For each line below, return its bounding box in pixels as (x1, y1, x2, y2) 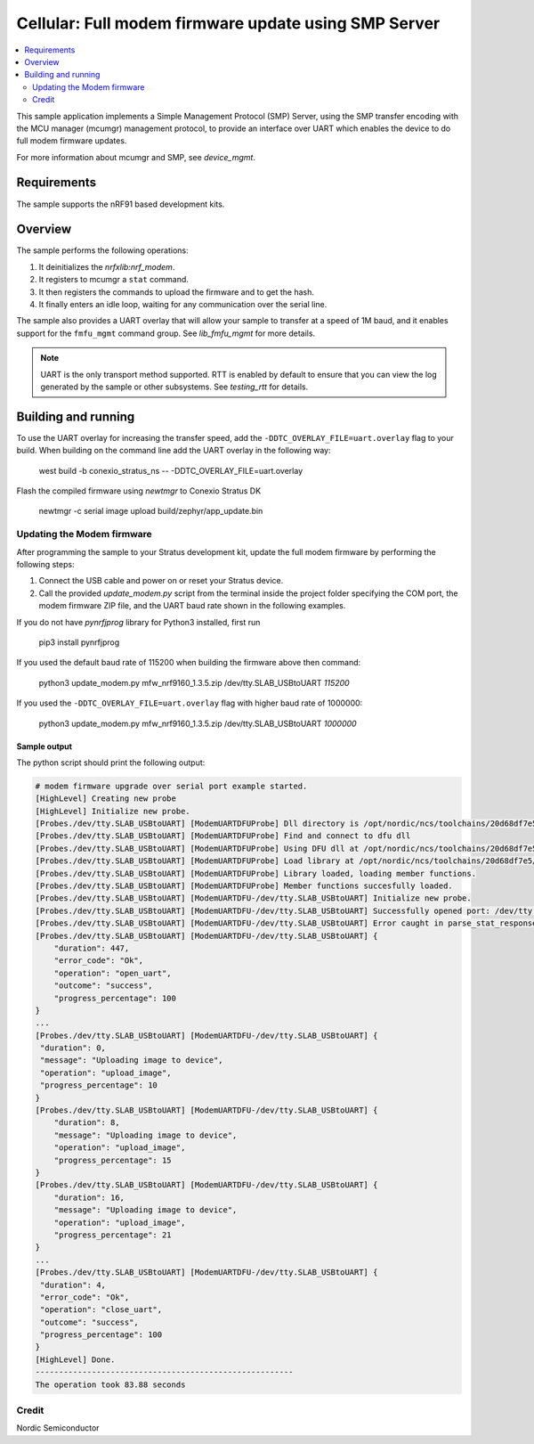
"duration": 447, (53, 942, 130, 953)
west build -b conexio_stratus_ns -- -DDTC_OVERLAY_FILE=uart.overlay (38, 465, 303, 476)
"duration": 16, (53, 1192, 125, 1203)
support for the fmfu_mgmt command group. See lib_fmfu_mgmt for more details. (16, 328, 316, 339)
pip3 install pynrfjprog (38, 637, 120, 648)
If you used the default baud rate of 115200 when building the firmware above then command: (16, 657, 361, 668)
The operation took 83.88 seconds (35, 1379, 186, 1390)
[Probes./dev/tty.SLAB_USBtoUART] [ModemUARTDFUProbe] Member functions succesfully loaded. (35, 881, 453, 891)
